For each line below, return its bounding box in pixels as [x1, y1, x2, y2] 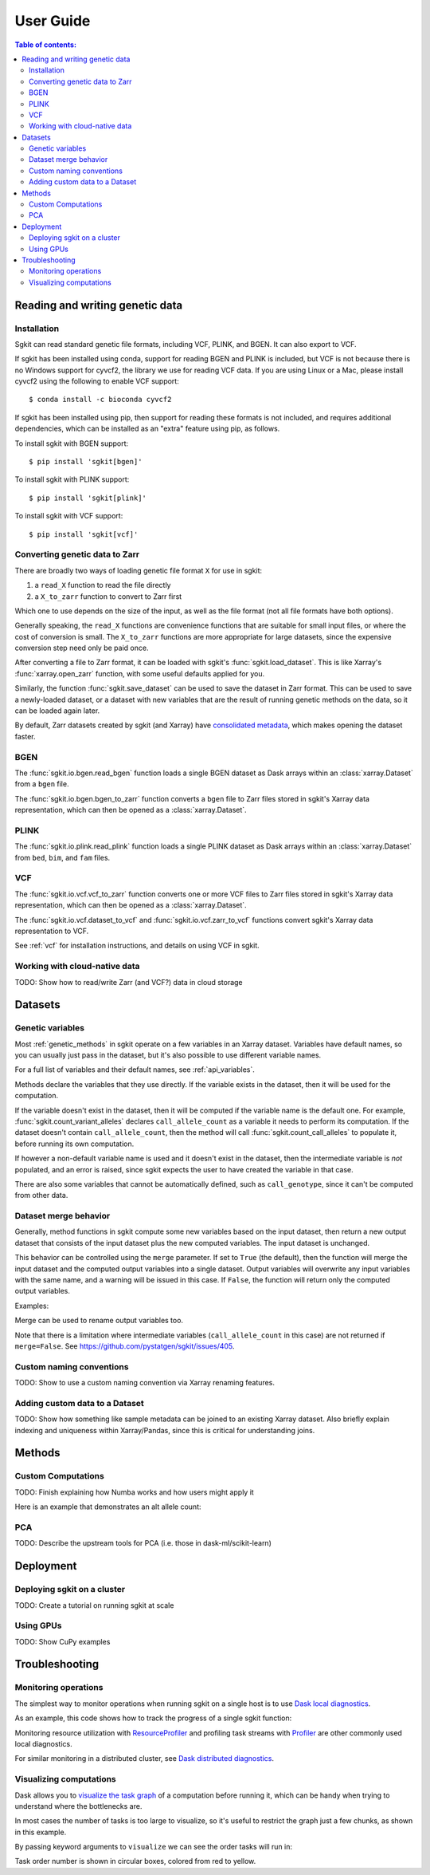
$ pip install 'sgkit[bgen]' [29, 457, 143, 467]
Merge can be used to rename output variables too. [14, 1316, 183, 1325]
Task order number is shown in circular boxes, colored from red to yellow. [14, 1857, 256, 1866]
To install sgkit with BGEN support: [14, 439, 129, 448]
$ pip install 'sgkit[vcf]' [29, 530, 139, 538]
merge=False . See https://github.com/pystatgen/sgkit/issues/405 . [14, 1341, 235, 1351]
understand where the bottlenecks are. [14, 1801, 143, 1810]
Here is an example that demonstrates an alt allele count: [14, 1502, 202, 1511]
